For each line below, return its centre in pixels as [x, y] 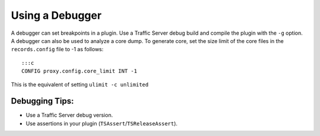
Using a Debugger [56, 15]
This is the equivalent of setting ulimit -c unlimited [80, 84]
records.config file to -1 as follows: [57, 49]
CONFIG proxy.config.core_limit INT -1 [79, 71]
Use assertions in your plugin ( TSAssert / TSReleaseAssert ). [102, 123]
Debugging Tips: [42, 101]
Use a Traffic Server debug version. [69, 115]
